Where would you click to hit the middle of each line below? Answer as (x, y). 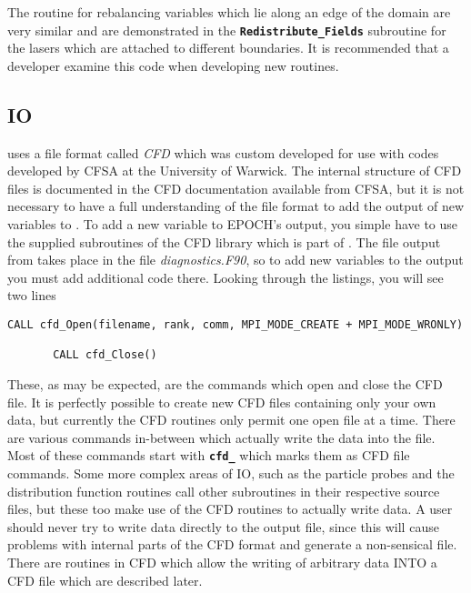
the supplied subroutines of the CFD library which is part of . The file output (224, 241)
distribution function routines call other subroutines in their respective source (224, 491)
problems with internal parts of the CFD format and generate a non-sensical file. (232, 544)
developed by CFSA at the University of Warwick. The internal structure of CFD (235, 171)
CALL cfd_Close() (105, 355)
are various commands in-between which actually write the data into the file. (221, 437)
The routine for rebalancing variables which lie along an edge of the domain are (229, 12)
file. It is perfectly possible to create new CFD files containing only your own (222, 402)
